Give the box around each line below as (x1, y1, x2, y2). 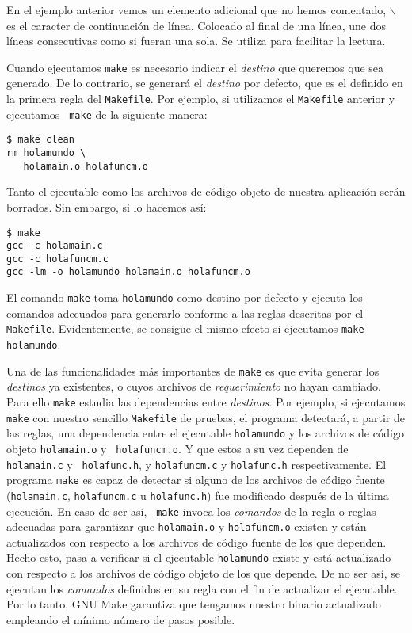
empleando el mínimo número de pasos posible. (6, 611, 235, 627)
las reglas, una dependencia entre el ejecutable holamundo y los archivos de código (6, 425, 404, 441)
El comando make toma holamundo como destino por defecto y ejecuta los (6, 289, 363, 306)
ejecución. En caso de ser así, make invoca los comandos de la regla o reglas (6, 502, 376, 519)
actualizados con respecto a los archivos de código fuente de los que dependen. (6, 533, 387, 550)
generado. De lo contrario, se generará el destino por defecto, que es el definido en (6, 74, 403, 91)
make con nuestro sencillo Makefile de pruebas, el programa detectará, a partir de (6, 409, 405, 425)
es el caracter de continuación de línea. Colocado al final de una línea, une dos (6, 17, 386, 33)
